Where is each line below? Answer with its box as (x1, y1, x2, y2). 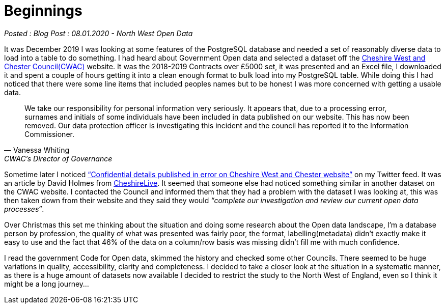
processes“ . (4, 204, 44, 213)
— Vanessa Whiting (4, 145, 70, 154)
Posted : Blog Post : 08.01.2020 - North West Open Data (4, 29, 193, 38)
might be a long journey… (4, 279, 89, 288)
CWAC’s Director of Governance (4, 154, 113, 163)
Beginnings (4, 2, 82, 19)
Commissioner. (24, 129, 74, 138)
